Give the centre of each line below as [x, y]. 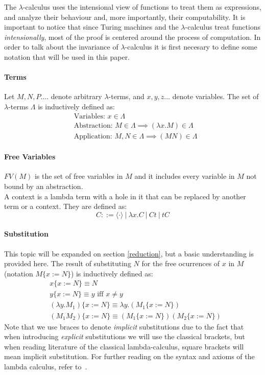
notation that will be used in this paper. [67, 56]
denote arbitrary [76, 96]
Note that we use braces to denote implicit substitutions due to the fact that [124, 326]
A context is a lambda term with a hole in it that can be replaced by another [125, 196]
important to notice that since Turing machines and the [91, 27]
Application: [93, 136]
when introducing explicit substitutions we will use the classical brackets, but [125, 336]
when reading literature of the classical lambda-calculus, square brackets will [124, 346]
